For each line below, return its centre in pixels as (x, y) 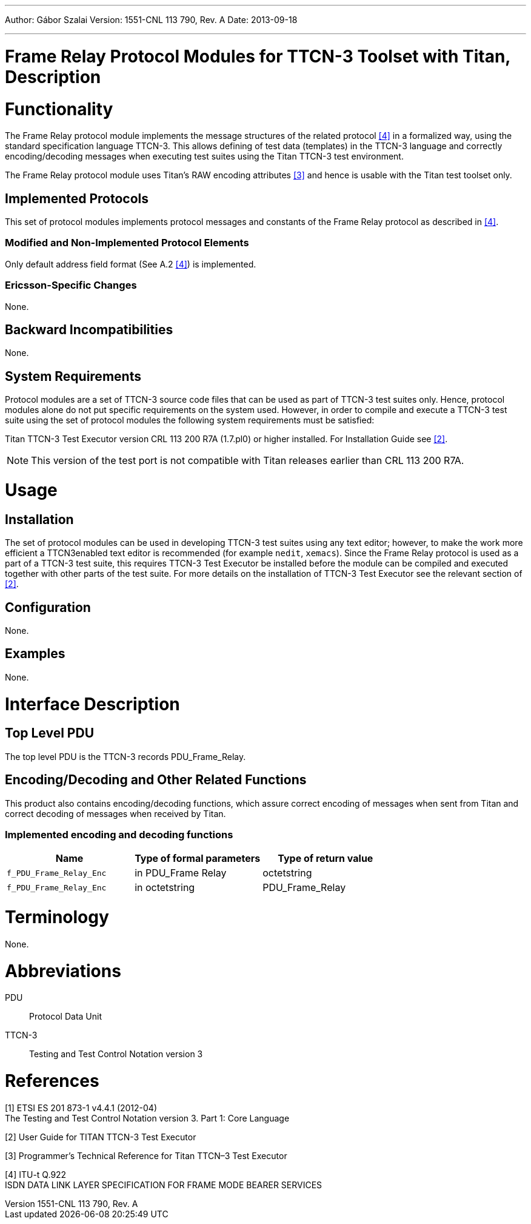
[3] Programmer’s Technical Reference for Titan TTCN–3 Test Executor (146, 1155)
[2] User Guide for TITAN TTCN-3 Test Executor (101, 1137)
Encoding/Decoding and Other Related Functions (156, 780)
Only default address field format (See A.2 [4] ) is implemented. (131, 264)
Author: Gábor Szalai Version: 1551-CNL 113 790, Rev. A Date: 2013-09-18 (151, 20)
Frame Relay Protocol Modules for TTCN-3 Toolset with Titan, (258, 56)
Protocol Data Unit (66, 1017)
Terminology (57, 917)
